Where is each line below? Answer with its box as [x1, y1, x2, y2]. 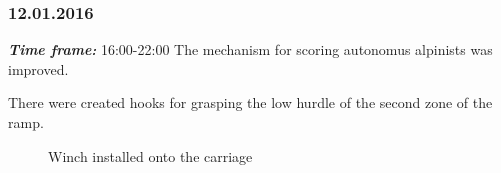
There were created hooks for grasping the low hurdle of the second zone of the [8, 92, 493, 113]
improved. [8, 58, 69, 79]
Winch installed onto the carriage [48, 145, 253, 166]
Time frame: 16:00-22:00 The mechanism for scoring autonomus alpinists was [8, 39, 493, 60]
